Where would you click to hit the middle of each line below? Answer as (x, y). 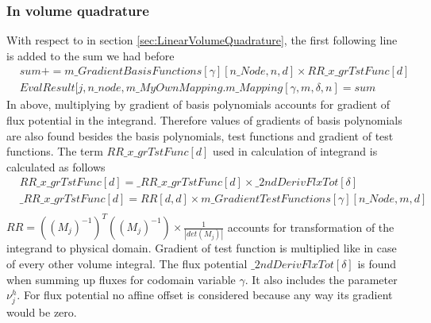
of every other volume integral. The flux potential (127, 263)
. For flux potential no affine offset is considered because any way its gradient (205, 295)
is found (377, 263)
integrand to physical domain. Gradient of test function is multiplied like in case (202, 248)
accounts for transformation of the (311, 227)
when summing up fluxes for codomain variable (121, 279)
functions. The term (55, 151)
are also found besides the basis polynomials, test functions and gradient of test (200, 135)
